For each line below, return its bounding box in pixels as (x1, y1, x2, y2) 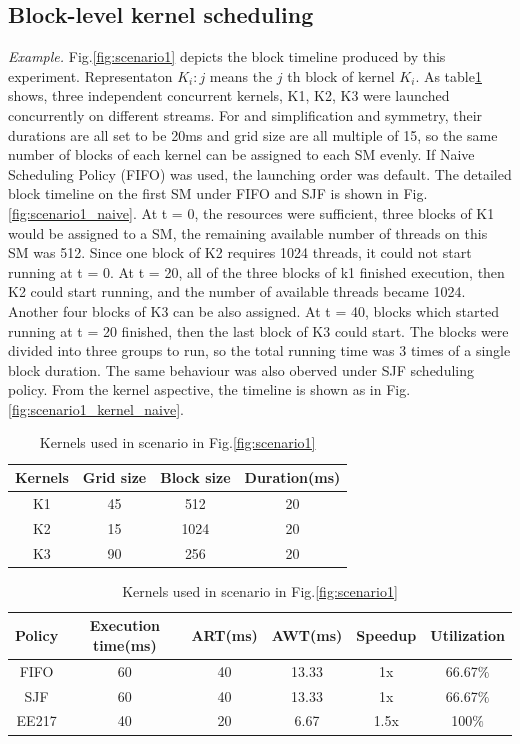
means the (209, 65, 273, 86)
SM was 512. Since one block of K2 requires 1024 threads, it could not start (8, 242, 472, 263)
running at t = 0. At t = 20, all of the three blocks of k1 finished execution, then (8, 261, 505, 282)
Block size (160, 467, 231, 488)
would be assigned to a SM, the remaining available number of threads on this (8, 222, 488, 243)
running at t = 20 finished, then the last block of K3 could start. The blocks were (8, 320, 509, 341)
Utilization (430, 625, 505, 646)
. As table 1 (415, 65, 482, 86)
